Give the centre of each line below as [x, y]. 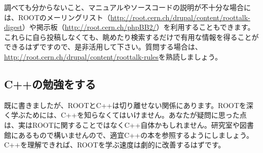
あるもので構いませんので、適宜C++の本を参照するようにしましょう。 [136, 135]
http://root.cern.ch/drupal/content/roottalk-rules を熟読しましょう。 [113, 56]
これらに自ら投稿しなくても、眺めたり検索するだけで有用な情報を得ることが [131, 37]
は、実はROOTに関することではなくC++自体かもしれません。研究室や [122, 124]
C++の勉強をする [50, 84]
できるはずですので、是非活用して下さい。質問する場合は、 [103, 47]
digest [13, 27]
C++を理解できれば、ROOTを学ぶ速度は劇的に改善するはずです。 [115, 145]
